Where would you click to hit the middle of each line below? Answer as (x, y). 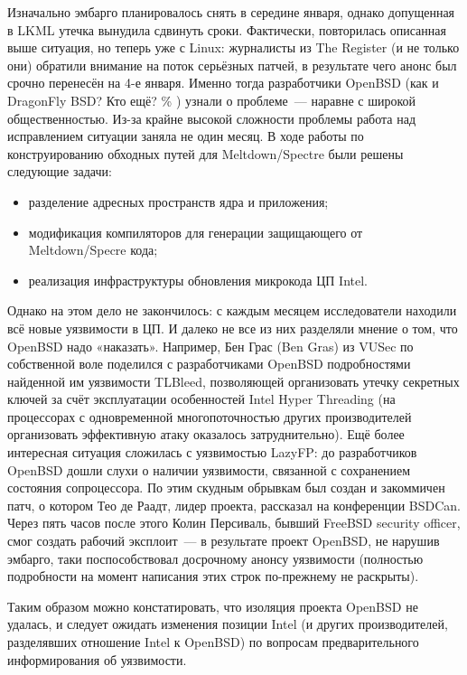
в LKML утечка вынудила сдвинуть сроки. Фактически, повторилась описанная (227, 29)
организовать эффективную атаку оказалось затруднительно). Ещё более (206, 434)
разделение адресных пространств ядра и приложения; (178, 201)
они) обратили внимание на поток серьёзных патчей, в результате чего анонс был (232, 65)
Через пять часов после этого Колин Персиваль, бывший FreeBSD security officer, (234, 523)
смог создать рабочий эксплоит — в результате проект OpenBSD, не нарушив (224, 541)
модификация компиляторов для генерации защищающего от (196, 232)
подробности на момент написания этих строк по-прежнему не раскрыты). (213, 576)
